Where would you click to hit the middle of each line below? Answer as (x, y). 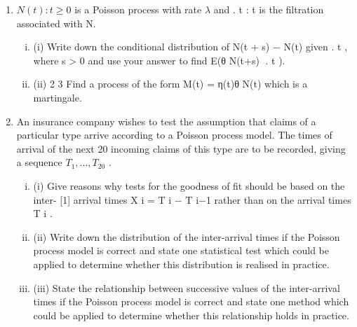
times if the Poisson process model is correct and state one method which (191, 301)
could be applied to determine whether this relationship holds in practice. (191, 315)
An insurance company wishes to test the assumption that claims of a (166, 121)
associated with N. (56, 23)
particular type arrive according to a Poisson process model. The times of (174, 135)
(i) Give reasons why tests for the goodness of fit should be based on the (189, 185)
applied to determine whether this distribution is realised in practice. (181, 264)
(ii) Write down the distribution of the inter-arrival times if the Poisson (187, 236)
